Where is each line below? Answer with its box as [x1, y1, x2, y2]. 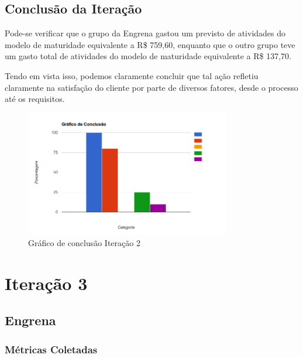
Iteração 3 [5, 271, 88, 295]
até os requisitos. [5, 93, 65, 105]
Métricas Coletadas [5, 342, 98, 356]
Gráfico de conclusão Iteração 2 [28, 236, 140, 248]
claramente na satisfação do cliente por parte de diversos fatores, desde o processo [5, 81, 298, 93]
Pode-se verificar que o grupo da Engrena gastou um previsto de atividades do [5, 27, 286, 39]
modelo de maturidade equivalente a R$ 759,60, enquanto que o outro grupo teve [5, 38, 295, 50]
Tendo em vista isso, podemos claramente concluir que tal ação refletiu [5, 69, 259, 81]
